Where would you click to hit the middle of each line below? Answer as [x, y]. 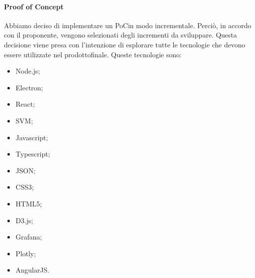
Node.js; [28, 71]
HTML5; [29, 203]
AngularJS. [32, 270]
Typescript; [33, 154]
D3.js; [24, 220]
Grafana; [29, 237]
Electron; [29, 87]
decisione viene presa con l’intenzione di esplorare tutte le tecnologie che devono [125, 44]
